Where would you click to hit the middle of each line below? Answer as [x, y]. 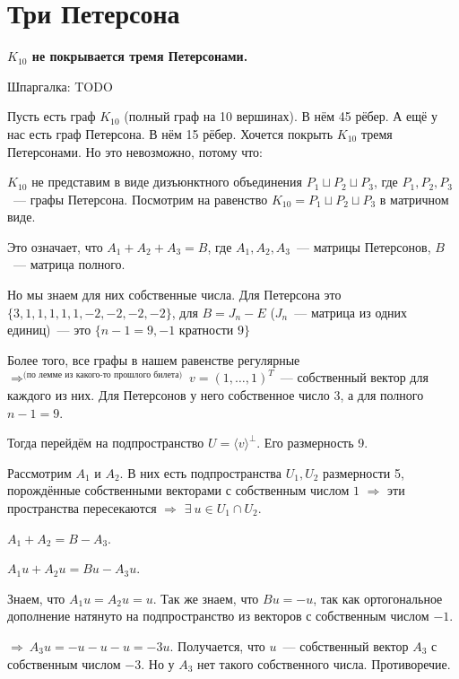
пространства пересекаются [82, 508]
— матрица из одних [351, 312]
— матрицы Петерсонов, [364, 246]
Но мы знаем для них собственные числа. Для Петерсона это [174, 295]
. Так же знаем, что [206, 598]
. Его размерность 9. [312, 443]
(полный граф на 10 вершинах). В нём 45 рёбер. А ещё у [281, 116]
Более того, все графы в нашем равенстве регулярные [154, 359]
